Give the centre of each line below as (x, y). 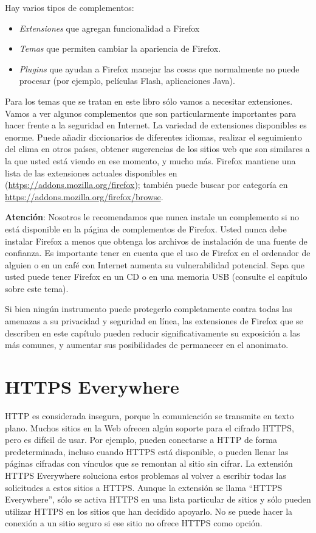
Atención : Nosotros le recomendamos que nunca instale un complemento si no (152, 217)
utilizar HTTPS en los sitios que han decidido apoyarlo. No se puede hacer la (149, 511)
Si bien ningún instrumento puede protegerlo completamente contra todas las (149, 309)
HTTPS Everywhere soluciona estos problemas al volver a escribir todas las (146, 475)
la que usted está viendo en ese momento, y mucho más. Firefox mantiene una (150, 160)
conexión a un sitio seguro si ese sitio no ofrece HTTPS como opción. (134, 523)
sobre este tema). (37, 288)
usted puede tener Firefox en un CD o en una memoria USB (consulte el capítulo (156, 277)
